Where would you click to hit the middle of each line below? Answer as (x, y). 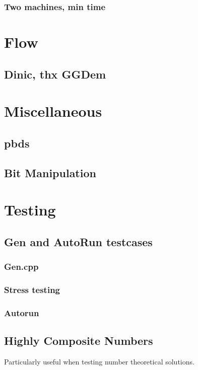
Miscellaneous (53, 111)
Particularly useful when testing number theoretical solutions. (99, 361)
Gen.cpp (21, 267)
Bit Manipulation (50, 172)
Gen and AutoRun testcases (78, 241)
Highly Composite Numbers (79, 341)
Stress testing (32, 289)
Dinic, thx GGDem (55, 74)
